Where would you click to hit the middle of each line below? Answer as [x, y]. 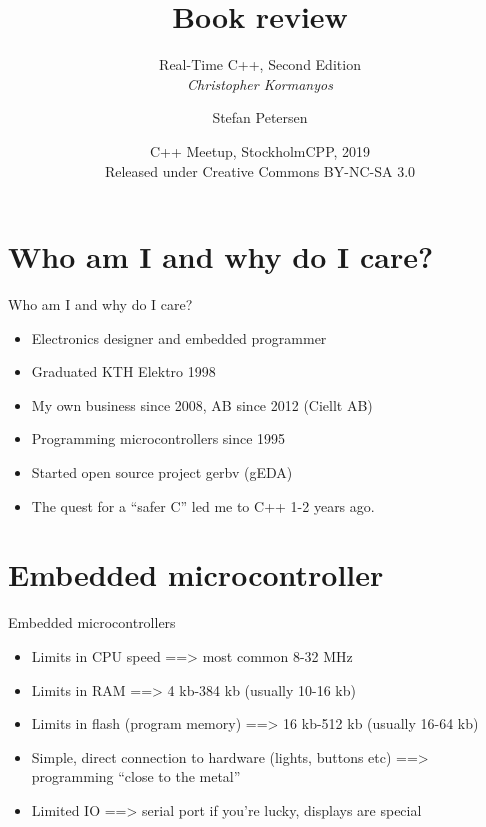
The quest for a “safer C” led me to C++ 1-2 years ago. [203, 505]
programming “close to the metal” [136, 776]
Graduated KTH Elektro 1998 [123, 371]
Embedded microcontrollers [92, 622]
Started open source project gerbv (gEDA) [162, 472]
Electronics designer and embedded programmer [179, 337]
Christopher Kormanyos [260, 83]
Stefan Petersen [260, 117]
